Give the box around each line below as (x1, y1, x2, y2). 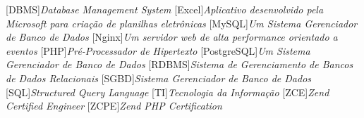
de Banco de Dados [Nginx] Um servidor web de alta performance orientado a (6, 29, 338, 44)
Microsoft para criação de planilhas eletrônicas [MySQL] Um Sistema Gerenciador (6, 15, 358, 30)
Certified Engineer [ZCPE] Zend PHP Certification (6, 98, 222, 113)
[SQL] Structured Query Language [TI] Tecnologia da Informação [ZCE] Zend (6, 84, 329, 99)
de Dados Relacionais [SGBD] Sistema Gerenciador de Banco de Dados (6, 70, 312, 85)
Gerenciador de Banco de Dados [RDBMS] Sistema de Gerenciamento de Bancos (6, 57, 353, 72)
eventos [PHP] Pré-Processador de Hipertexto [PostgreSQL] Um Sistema (6, 43, 310, 58)
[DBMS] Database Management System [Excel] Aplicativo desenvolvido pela (6, 2, 324, 16)
